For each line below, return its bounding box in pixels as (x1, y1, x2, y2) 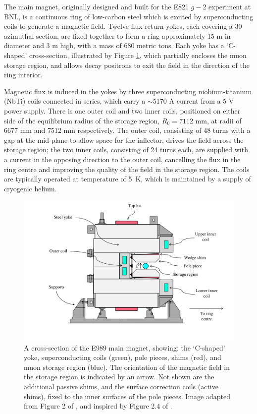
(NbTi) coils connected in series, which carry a (4, 96, 146, 106)
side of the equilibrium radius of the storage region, (4, 115, 160, 125)
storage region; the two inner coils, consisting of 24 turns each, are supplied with (4, 144, 248, 155)
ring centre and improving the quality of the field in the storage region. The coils (4, 164, 250, 174)
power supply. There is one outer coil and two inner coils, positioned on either (4, 105, 241, 116)
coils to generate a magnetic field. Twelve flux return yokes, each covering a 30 (4, 21, 242, 31)
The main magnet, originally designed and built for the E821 (4, 1, 189, 11)
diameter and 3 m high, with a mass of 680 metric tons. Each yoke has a (4, 40, 224, 51)
